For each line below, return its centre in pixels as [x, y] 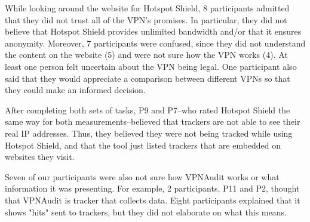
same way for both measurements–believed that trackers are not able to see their [153, 121]
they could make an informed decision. [75, 90]
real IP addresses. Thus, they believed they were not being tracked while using [149, 133]
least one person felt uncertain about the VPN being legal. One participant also [151, 66]
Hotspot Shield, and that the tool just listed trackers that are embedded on [143, 145]
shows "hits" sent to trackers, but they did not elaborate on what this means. [146, 212]
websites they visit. [40, 157]
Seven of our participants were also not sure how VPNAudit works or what [142, 176]
